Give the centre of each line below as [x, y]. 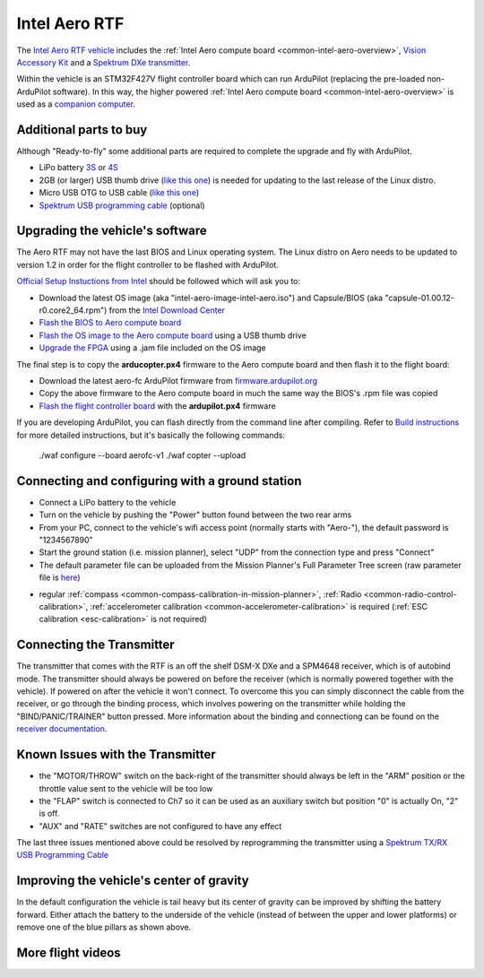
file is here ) [60, 577]
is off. [49, 814]
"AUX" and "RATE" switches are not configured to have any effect [160, 826]
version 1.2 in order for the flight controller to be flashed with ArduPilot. [148, 264]
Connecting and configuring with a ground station [159, 481]
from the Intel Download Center [167, 310]
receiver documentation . [62, 729]
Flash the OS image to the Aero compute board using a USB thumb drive [173, 335]
